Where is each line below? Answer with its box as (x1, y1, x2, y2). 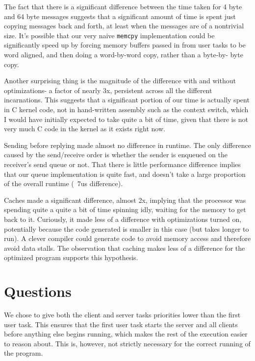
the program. (4, 348, 43, 358)
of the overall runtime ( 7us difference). (4, 178, 123, 189)
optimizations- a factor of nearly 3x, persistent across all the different (4, 85, 212, 95)
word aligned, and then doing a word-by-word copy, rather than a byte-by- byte (4, 49, 243, 60)
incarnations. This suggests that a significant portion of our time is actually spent (4, 95, 250, 105)
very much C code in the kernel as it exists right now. (4, 123, 165, 134)
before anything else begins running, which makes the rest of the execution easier (4, 329, 248, 339)
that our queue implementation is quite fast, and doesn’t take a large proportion (4, 168, 246, 179)
